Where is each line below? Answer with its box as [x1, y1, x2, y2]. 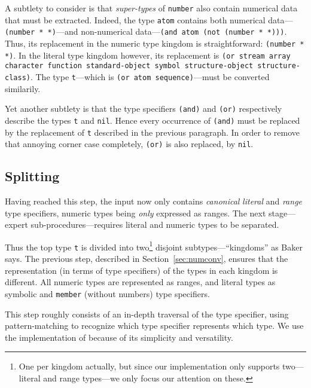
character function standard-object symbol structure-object [5, 62, 254, 71]
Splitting [5, 167, 60, 185]
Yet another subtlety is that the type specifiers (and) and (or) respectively [5, 102, 282, 115]
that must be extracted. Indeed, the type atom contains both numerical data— [5, 13, 293, 26]
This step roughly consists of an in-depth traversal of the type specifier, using [5, 307, 289, 320]
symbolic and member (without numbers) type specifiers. [5, 287, 210, 300]
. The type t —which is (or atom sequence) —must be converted [30, 70, 270, 83]
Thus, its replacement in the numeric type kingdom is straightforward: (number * [5, 36, 304, 49]
